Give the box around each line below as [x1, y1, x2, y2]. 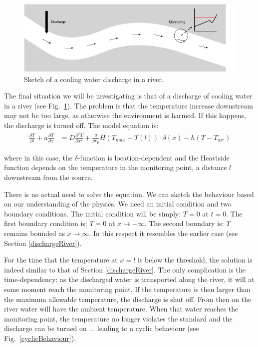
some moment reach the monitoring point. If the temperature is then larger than [4, 284, 251, 294]
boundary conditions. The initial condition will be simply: [4, 208, 181, 218]
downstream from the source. [4, 172, 93, 182]
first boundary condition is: [4, 218, 87, 228]
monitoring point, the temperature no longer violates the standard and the [4, 313, 233, 323]
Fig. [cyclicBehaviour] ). [4, 332, 76, 343]
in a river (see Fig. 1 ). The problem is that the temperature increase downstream [4, 100, 253, 110]
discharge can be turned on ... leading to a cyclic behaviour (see [4, 323, 199, 333]
